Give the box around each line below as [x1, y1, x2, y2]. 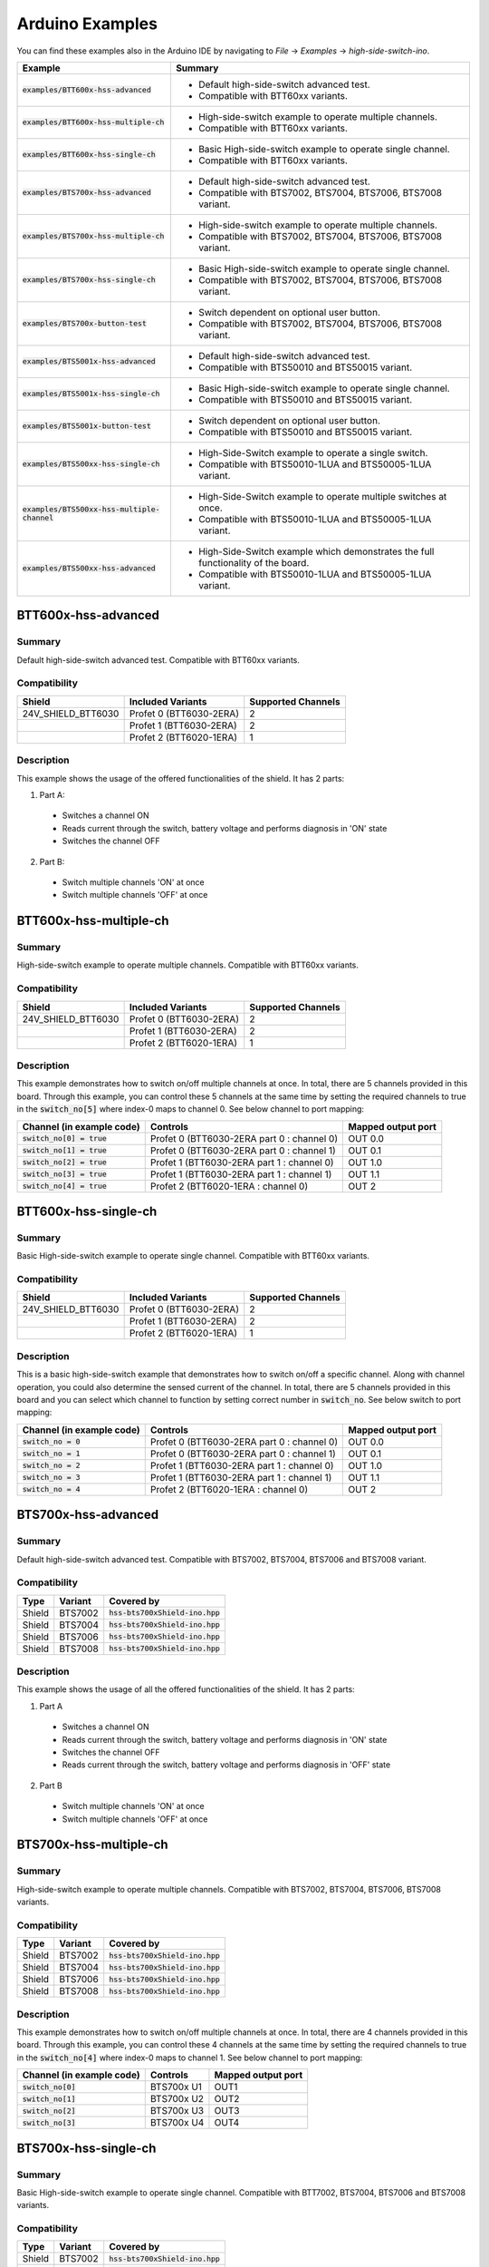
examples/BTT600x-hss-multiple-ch [22, 118, 165, 127]
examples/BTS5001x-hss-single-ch [22, 389, 160, 399]
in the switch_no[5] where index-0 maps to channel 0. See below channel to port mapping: [16, 1104, 365, 1114]
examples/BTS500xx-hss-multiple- [22, 504, 160, 514]
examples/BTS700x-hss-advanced [22, 188, 151, 198]
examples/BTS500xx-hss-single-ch [22, 459, 160, 469]
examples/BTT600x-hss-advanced [22, 85, 151, 95]
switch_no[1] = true [22, 1145, 108, 1155]
